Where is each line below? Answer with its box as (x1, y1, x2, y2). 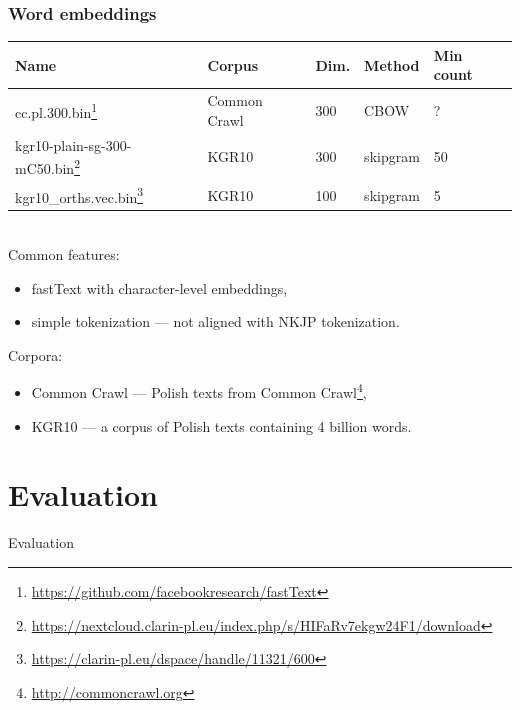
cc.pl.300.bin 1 (15, 99, 98, 122)
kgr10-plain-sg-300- (15, 134, 132, 155)
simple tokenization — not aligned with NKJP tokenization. (31, 311, 400, 332)
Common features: (8, 244, 120, 265)
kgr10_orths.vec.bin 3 (15, 183, 144, 207)
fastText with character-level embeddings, (31, 277, 288, 298)
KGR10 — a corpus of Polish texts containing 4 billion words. (31, 415, 412, 436)
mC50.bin (15, 157, 75, 178)
